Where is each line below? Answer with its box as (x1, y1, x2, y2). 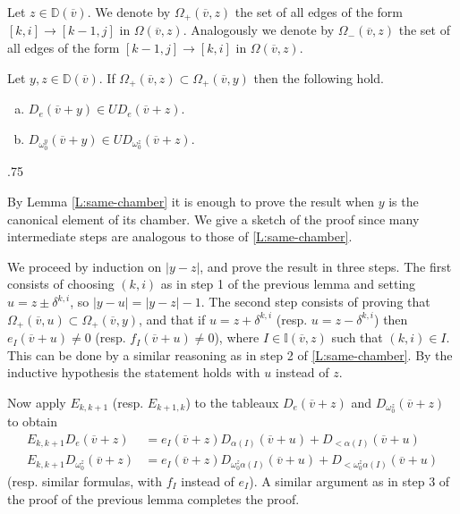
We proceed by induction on (7, 257, 162, 275)
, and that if (138, 309, 206, 328)
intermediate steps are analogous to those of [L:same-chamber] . (7, 227, 353, 246)
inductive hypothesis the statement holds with (7, 363, 260, 382)
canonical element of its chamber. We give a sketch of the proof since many (7, 209, 420, 228)
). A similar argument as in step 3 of (249, 471, 450, 490)
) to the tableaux (185, 392, 279, 411)
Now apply (7, 392, 66, 411)
